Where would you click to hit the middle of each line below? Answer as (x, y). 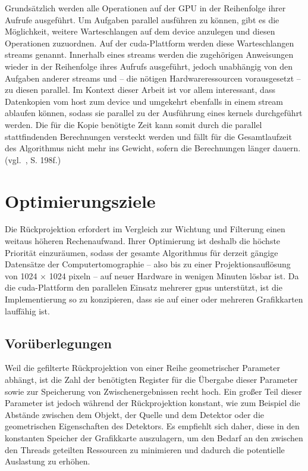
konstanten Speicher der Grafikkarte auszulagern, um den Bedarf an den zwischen (154, 437)
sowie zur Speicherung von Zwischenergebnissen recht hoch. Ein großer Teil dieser (153, 391)
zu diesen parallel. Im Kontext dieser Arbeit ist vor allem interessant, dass (140, 90)
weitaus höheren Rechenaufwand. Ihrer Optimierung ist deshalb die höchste (143, 241)
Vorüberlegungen (59, 343)
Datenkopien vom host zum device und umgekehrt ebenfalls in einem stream (144, 101)
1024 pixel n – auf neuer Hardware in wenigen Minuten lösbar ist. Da (174, 275)
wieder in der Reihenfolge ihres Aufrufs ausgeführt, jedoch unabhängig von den (149, 66)
